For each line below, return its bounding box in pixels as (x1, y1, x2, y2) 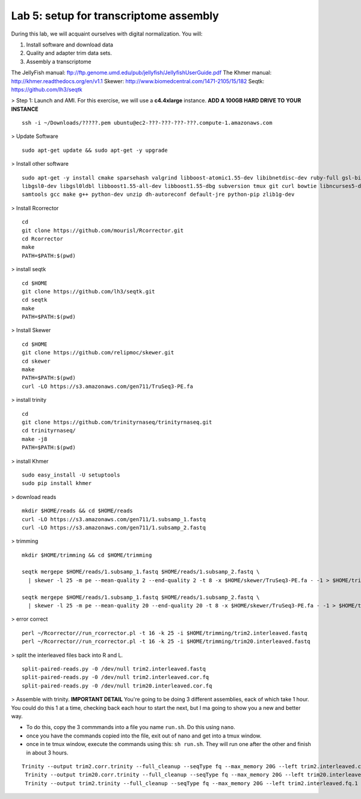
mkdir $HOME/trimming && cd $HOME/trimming (22, 551, 152, 559)
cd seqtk (22, 296, 48, 304)
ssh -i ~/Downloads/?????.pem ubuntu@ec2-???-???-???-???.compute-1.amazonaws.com (22, 119, 273, 127)
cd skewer (22, 357, 51, 365)
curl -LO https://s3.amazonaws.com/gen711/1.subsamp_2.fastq (22, 524, 206, 531)
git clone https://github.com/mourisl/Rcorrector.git (22, 227, 184, 234)
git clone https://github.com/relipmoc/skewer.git (22, 349, 174, 356)
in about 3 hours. (26, 749, 69, 756)
